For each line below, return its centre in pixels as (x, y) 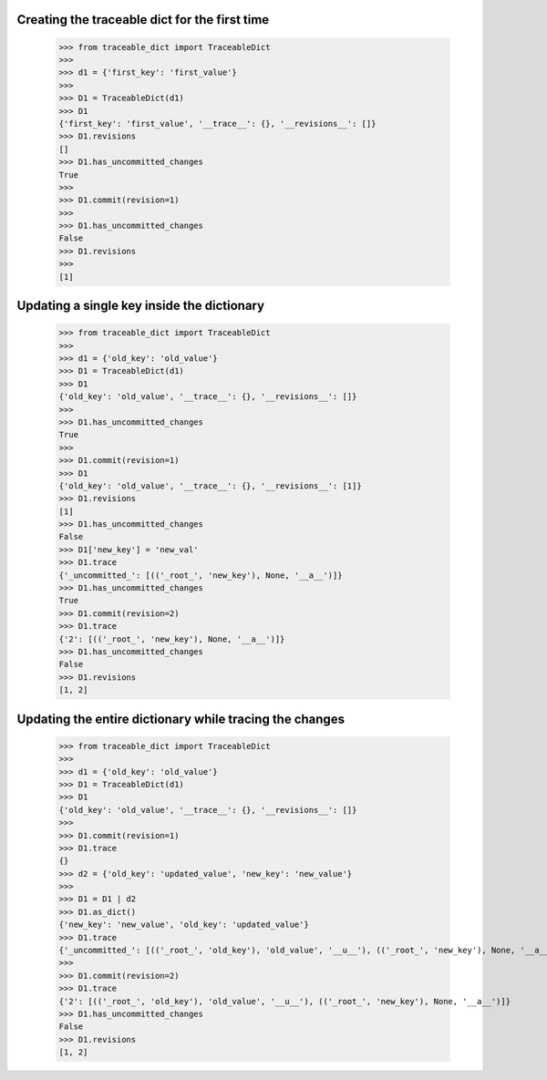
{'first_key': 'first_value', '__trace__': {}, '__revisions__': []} (217, 123)
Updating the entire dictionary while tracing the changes (181, 719)
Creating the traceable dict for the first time (143, 20)
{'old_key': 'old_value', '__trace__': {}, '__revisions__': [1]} (210, 486)
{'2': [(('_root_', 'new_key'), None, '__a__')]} (172, 639)
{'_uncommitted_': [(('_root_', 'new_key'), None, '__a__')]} (201, 575)
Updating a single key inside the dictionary (140, 306)
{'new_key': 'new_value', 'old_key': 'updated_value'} (184, 925)
